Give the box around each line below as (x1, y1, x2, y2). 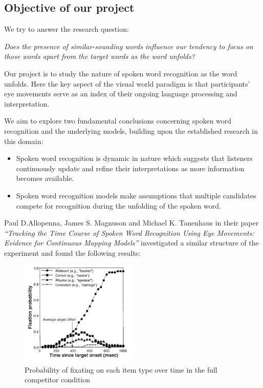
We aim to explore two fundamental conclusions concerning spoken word (4, 115, 232, 126)
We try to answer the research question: (4, 24, 129, 34)
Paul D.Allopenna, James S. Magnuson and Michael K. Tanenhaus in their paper (4, 217, 259, 228)
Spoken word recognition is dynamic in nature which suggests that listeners (16, 153, 253, 164)
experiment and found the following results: (4, 247, 141, 258)
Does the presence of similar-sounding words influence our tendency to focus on (4, 40, 253, 51)
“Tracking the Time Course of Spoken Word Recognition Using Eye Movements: (4, 227, 254, 238)
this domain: (4, 135, 43, 146)
